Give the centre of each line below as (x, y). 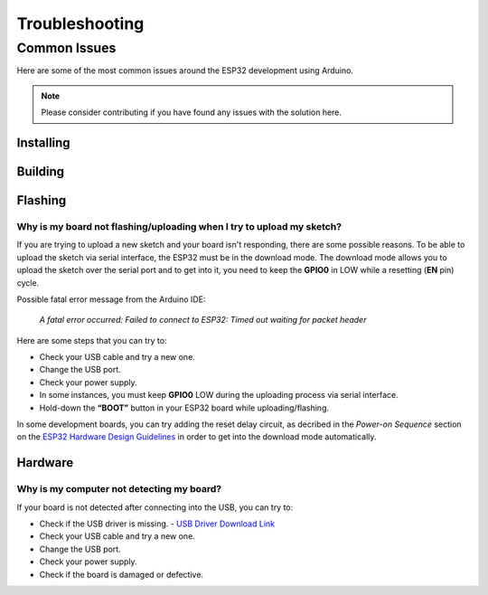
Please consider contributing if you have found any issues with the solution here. (192, 112)
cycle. (28, 283)
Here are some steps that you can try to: (92, 340)
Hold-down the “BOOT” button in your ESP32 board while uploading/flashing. (184, 408)
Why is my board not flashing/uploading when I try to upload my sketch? (179, 226)
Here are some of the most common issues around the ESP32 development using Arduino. (185, 71)
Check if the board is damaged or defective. (121, 574)
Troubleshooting (80, 24)
